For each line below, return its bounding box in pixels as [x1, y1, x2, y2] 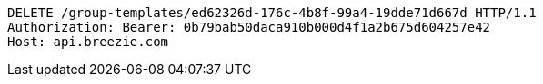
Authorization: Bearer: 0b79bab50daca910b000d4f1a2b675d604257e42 [7, 20, 491, 34]
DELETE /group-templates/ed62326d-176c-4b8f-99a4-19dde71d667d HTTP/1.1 [7, 5, 537, 20]
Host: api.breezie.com [7, 34, 169, 49]
